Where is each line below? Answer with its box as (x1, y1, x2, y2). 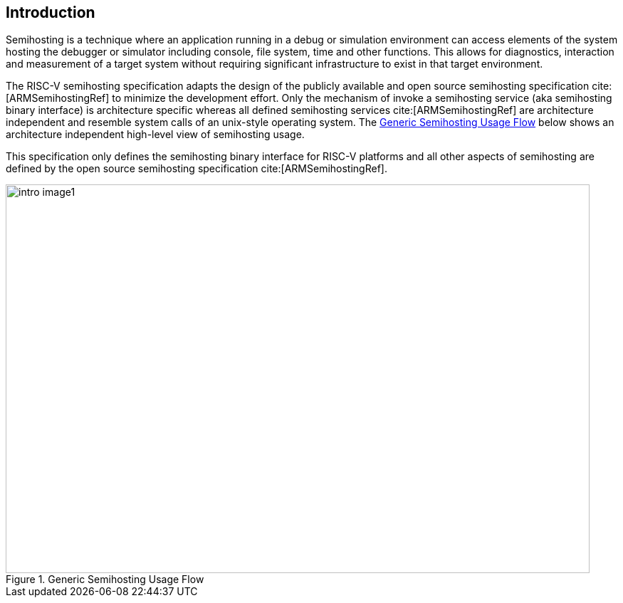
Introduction (6, 4, 95, 21)
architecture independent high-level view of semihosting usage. (6, 128, 305, 141)
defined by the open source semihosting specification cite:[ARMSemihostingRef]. (6, 162, 387, 175)
